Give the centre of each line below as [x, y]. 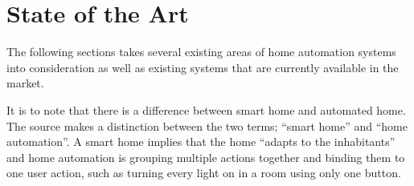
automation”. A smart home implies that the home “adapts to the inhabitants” [201, 142]
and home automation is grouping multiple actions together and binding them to [206, 157]
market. [25, 83]
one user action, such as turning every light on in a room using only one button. [204, 173]
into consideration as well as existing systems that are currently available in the [203, 67]
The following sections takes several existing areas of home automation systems [201, 52]
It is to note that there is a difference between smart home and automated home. [206, 109]
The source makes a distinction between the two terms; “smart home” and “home [207, 125]
